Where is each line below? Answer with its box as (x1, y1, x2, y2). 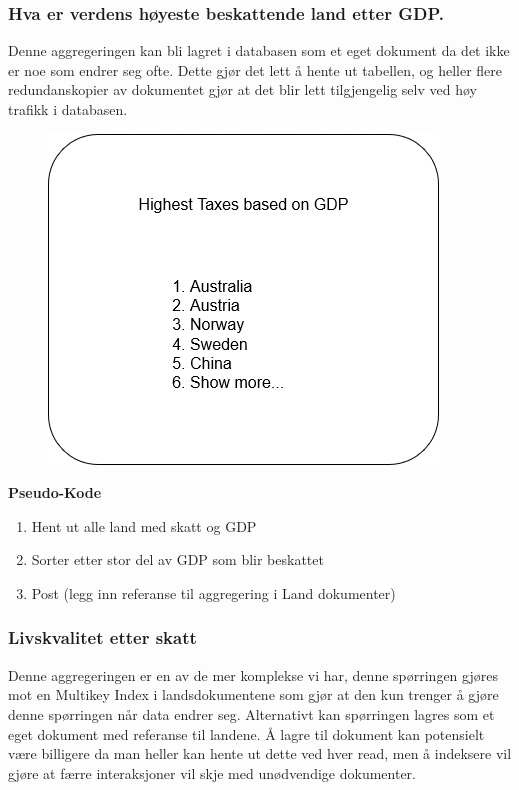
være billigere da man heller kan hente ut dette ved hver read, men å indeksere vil (8, 743, 512, 764)
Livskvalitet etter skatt (8, 625, 197, 650)
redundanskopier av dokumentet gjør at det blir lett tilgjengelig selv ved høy (8, 79, 477, 100)
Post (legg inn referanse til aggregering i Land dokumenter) (31, 582, 396, 603)
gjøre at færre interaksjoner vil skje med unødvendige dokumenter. (8, 762, 416, 783)
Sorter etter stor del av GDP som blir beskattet (31, 549, 324, 570)
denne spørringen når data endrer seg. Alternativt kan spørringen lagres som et (8, 703, 495, 724)
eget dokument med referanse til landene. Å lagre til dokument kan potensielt (8, 723, 485, 744)
